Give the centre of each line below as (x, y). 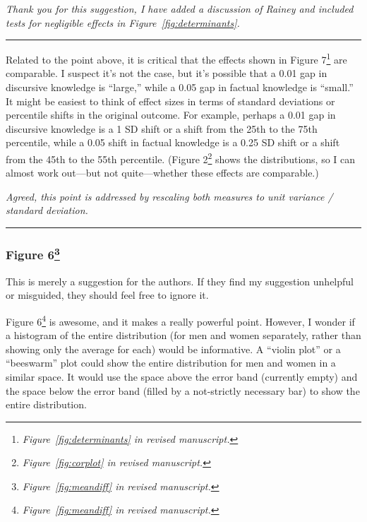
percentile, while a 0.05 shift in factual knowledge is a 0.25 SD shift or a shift (173, 142)
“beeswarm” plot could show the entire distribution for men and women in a (171, 363)
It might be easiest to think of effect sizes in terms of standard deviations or (170, 101)
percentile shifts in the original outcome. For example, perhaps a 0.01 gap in (171, 115)
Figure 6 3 (33, 254)
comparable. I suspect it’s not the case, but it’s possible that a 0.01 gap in (167, 73)
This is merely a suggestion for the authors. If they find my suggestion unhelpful (180, 281)
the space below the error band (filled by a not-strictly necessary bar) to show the (183, 390)
